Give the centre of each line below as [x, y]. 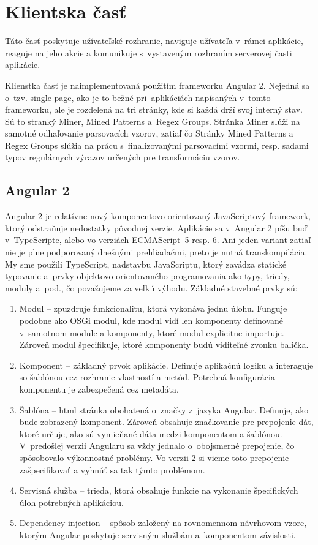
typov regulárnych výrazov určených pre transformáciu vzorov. [123, 157]
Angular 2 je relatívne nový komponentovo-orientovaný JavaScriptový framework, [158, 216]
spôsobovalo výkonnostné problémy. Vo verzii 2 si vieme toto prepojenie [154, 457]
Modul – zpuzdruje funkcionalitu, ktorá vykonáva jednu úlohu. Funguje [153, 308]
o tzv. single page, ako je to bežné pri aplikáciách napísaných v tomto [138, 97]
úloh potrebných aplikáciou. [71, 502]
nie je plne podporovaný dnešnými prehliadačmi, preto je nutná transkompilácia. [156, 252]
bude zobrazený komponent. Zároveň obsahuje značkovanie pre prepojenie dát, [166, 422]
